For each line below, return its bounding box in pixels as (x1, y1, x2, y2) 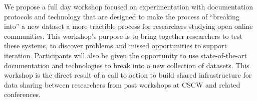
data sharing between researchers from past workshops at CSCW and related (4, 79, 240, 90)
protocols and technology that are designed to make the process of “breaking (4, 11, 239, 21)
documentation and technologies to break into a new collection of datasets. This (4, 60, 249, 70)
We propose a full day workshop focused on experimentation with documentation (4, 1, 253, 11)
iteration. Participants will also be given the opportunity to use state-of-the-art (4, 50, 247, 60)
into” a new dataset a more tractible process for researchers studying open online (4, 21, 253, 31)
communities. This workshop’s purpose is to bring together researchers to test (4, 30, 242, 41)
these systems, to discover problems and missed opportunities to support (4, 40, 227, 51)
